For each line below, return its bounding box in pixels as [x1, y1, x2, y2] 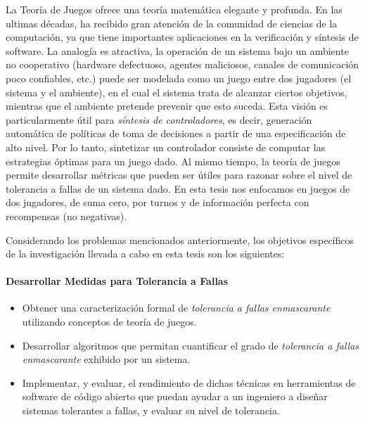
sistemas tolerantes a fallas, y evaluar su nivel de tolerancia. [22, 403, 280, 418]
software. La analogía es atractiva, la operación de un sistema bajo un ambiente [6, 43, 349, 58]
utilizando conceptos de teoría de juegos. [22, 314, 197, 329]
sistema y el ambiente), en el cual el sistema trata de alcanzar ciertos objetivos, [6, 84, 347, 99]
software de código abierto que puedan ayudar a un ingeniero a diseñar [22, 389, 328, 404]
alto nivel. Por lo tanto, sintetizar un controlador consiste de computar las [6, 139, 326, 154]
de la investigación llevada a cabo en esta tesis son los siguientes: [6, 246, 285, 261]
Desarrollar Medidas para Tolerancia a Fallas [6, 274, 229, 288]
